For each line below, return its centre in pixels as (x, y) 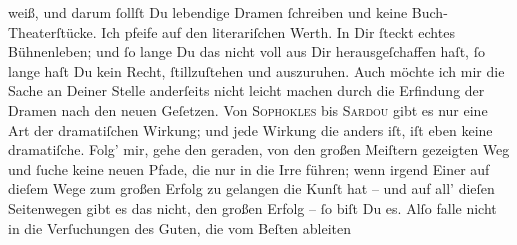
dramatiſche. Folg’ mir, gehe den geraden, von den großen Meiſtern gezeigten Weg (259, 149)
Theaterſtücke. (52, 31)
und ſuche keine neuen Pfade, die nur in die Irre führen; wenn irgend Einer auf (249, 168)
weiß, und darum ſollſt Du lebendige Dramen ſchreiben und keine (208, 12)
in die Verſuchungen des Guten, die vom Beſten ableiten (180, 227)
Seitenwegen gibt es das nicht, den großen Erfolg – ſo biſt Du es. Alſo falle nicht (252, 207)
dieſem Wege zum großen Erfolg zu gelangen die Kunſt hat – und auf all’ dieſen (251, 188)
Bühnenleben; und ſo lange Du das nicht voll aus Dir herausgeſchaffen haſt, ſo (246, 51)
